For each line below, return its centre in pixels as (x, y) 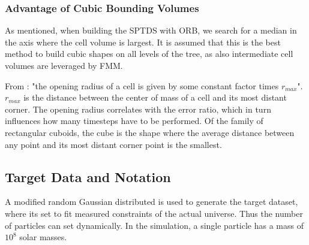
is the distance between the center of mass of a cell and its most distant (155, 97)
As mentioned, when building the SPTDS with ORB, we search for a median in (151, 30)
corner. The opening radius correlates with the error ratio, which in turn (138, 109)
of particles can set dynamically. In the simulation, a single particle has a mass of (154, 225)
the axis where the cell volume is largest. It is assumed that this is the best (143, 42)
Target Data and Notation (88, 176)
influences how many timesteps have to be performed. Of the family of (134, 121)
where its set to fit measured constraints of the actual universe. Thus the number (154, 213)
